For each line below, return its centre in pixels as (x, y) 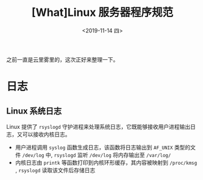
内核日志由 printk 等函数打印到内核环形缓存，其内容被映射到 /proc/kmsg (106, 162)
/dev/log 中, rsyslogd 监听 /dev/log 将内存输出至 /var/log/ (97, 155)
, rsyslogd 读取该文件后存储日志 (55, 170)
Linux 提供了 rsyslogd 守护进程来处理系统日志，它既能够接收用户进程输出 (98, 126)
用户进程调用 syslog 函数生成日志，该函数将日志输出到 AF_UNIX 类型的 (103, 147)
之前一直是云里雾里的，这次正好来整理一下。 (62, 59)
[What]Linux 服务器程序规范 (102, 13)
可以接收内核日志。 (46, 134)
